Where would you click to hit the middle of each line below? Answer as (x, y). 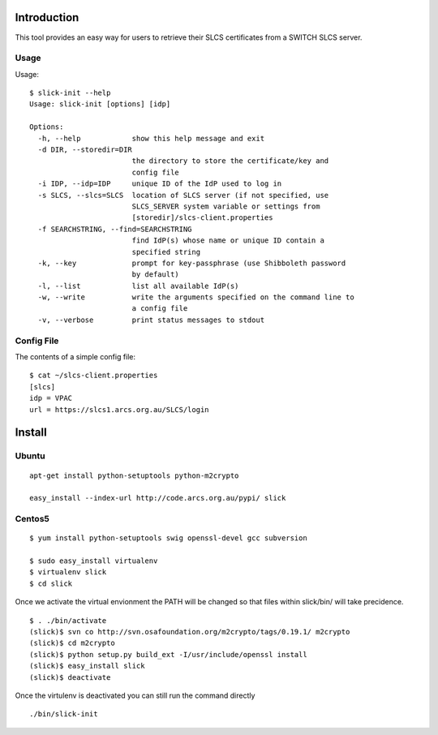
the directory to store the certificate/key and (230, 161)
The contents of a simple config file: (75, 357)
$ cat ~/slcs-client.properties (94, 376)
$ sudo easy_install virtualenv (94, 561)
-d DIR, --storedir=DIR (85, 150)
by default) (156, 275)
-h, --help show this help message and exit (151, 138)
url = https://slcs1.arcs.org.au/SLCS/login (120, 409)
